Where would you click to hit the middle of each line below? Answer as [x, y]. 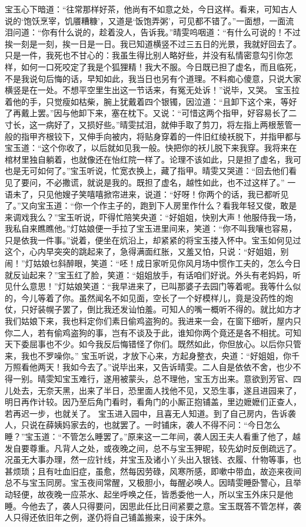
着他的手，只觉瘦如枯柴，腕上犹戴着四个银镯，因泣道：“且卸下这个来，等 [147, 101]
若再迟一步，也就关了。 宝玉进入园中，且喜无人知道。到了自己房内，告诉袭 [150, 413]
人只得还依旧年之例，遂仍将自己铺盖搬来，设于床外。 [108, 517]
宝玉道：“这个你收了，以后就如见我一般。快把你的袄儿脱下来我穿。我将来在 [151, 148]
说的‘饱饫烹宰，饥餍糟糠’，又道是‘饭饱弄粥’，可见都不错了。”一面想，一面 [145, 20]
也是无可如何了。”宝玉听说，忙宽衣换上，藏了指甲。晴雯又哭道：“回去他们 [147, 171]
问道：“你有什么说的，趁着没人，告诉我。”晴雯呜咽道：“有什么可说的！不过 [157, 32]
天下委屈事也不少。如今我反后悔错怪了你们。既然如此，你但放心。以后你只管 [153, 344]
